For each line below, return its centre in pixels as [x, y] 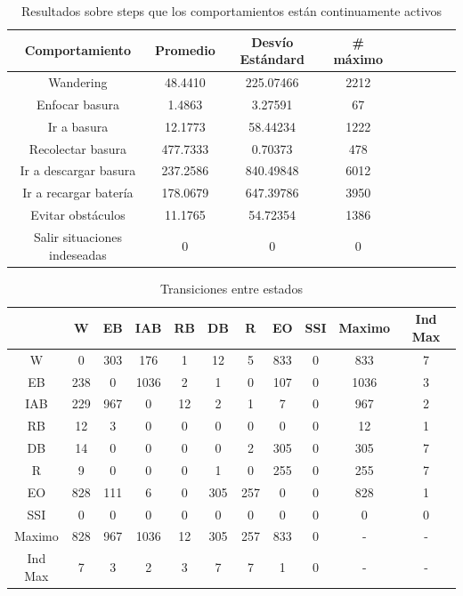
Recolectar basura [78, 148]
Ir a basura [78, 126]
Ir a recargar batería [78, 193]
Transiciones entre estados [231, 288]
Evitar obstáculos [78, 215]
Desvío [272, 41]
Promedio [185, 50]
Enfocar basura [77, 104]
